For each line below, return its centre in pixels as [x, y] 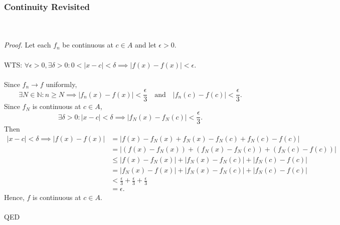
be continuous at [88, 45]
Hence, [14, 197]
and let [145, 45]
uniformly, [61, 84]
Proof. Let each [28, 45]
